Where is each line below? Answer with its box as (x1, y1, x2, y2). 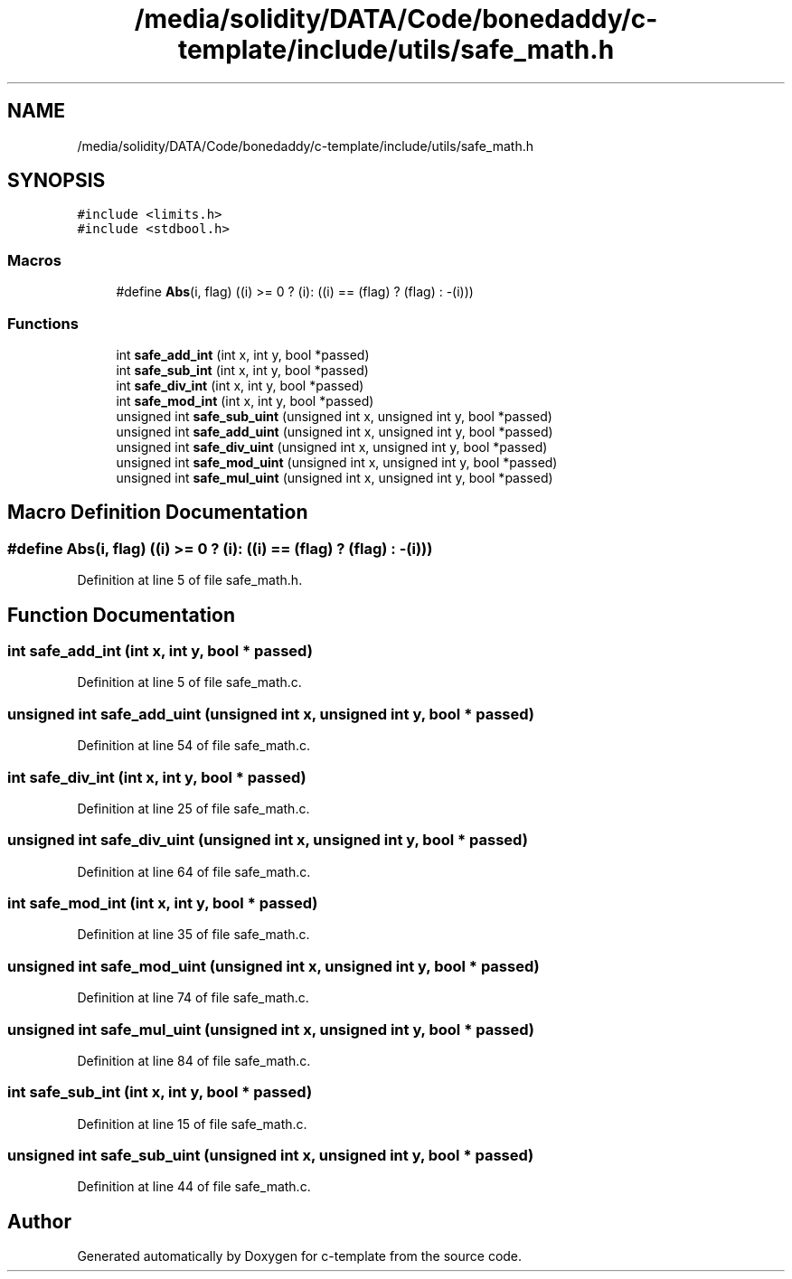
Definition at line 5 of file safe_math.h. (77, 572, 303, 588)
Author (7, 1209, 71, 1233)
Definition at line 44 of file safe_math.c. (77, 1179, 311, 1195)
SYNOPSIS (7, 169, 106, 193)
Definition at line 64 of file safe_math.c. (77, 863, 311, 879)
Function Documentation (7, 603, 235, 626)
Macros (7, 250, 61, 269)
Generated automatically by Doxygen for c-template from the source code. (77, 1248, 523, 1265)
